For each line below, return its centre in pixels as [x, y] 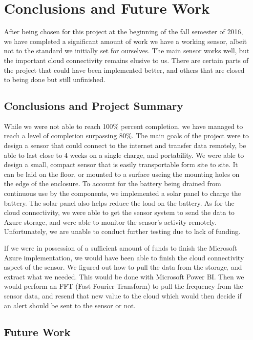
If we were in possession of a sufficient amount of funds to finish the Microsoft [121, 248]
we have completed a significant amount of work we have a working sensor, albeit [126, 41]
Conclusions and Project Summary [94, 106]
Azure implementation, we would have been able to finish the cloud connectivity [124, 257]
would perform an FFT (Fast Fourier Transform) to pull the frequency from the [124, 286]
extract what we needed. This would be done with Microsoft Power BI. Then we [124, 276]
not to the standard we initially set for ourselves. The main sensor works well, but [127, 51]
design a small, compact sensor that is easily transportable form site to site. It [121, 164]
